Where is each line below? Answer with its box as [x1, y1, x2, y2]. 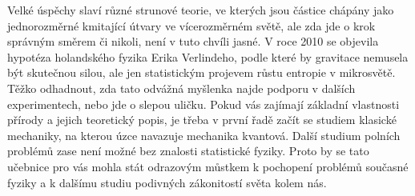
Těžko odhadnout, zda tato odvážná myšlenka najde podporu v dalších [7, 79, 356, 96]
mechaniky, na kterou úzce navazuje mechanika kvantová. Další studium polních [7, 126, 401, 143]
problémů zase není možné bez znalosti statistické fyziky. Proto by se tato [7, 142, 369, 159]
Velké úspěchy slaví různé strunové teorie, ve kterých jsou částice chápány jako [7, 2, 394, 18]
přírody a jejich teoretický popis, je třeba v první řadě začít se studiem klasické [7, 111, 397, 128]
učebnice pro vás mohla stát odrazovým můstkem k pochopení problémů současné [7, 158, 409, 174]
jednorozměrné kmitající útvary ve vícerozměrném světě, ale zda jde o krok [7, 17, 376, 34]
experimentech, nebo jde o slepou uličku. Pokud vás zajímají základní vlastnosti [7, 95, 400, 112]
